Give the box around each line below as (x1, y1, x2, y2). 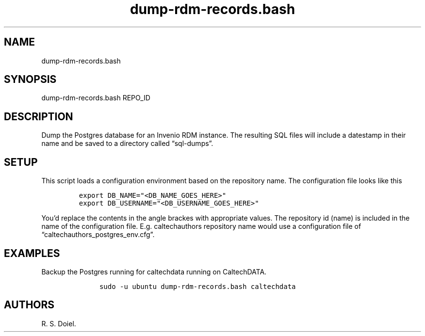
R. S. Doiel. (41, 319, 76, 328)
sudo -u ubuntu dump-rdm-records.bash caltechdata (99, 282, 296, 290)
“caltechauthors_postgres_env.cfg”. (41, 230, 155, 239)
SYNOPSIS (4, 73, 57, 86)
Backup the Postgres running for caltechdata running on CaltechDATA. (41, 267, 267, 276)
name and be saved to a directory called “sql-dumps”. (41, 139, 213, 148)
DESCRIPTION (4, 110, 73, 123)
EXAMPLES (4, 247, 60, 259)
